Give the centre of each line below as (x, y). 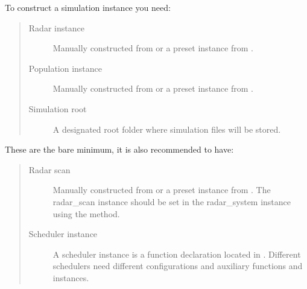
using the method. (86, 213)
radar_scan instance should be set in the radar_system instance (172, 201)
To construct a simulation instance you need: (88, 7)
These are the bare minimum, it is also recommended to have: (119, 149)
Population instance (65, 68)
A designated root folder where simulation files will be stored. (167, 129)
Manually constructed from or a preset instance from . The (162, 190)
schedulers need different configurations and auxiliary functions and (178, 266)
